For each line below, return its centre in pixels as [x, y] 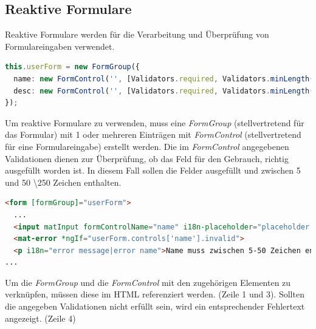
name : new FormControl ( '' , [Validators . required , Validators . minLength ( [164, 79]
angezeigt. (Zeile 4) [40, 318]
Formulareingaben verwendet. [60, 46]
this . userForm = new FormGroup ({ [73, 67]
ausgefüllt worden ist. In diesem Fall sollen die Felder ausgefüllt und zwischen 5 [153, 170]
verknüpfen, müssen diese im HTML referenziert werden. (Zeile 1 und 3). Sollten [155, 294]
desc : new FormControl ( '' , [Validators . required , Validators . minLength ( [164, 91]
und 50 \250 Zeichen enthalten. [63, 182]
